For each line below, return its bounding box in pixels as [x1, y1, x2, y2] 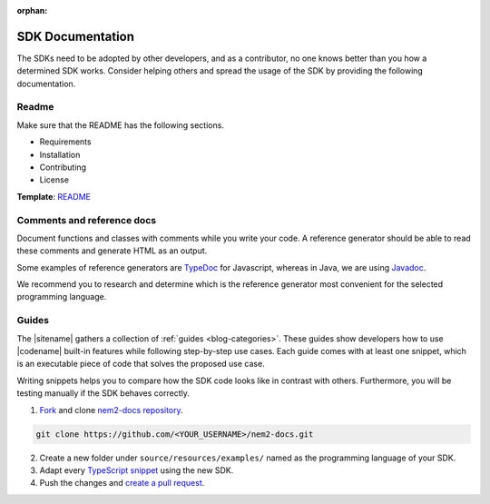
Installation [39, 149, 81, 160]
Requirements [39, 136, 92, 147]
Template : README [16, 191, 91, 202]
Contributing [39, 162, 86, 173]
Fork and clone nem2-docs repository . [39, 404, 183, 415]
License [39, 174, 70, 185]
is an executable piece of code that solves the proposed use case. [16, 359, 265, 370]
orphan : [16, 5, 48, 15]
